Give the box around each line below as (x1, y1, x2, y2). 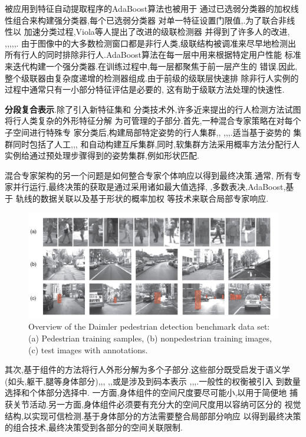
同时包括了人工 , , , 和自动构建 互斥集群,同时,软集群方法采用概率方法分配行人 (12, 137, 300, 150)
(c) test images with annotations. (28, 343, 148, 356)
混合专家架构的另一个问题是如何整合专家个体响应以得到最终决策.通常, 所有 (5, 169, 293, 181)
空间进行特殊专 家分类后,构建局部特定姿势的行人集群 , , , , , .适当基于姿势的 (12, 126, 291, 138)
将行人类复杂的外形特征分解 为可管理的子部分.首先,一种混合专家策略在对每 (5, 114, 293, 127)
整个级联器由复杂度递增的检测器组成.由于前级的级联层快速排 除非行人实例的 (5, 71, 299, 84)
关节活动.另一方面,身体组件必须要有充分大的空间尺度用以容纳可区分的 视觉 (12, 397, 301, 410)
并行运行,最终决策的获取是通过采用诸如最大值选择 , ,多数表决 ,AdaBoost (12, 180, 284, 193)
